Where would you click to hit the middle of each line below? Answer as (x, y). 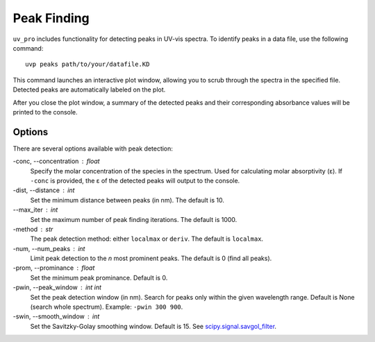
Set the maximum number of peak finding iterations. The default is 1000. (134, 219)
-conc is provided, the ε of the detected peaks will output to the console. (135, 180)
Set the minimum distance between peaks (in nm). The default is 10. (127, 200)
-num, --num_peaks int (49, 248)
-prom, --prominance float (54, 268)
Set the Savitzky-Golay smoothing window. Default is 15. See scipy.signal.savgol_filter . (153, 326)
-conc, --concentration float (56, 161)
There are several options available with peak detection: (93, 148)
